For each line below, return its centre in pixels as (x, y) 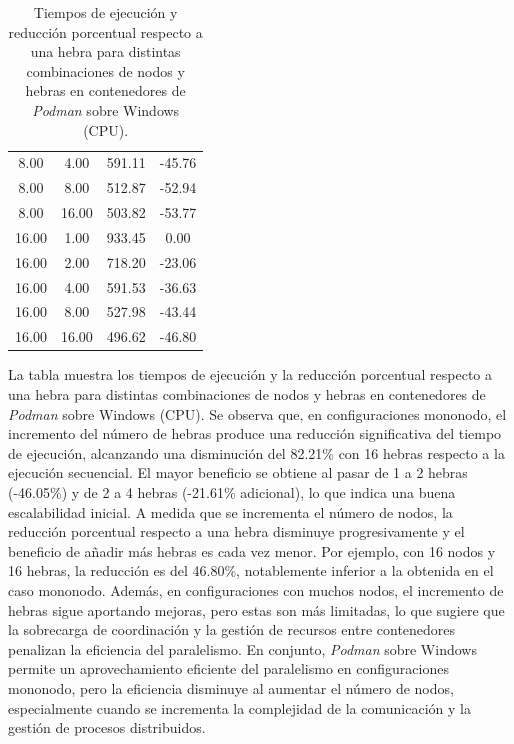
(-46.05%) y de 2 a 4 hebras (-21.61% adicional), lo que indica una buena (232, 491)
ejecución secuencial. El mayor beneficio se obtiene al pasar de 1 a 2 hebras (238, 472)
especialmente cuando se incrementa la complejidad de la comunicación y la (239, 707)
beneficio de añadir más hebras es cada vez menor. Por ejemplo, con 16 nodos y (252, 550)
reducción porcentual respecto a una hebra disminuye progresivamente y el (236, 531)
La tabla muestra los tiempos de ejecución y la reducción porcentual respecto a (250, 374)
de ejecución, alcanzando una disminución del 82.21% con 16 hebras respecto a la (256, 452)
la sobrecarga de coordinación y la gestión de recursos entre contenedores (232, 629)
